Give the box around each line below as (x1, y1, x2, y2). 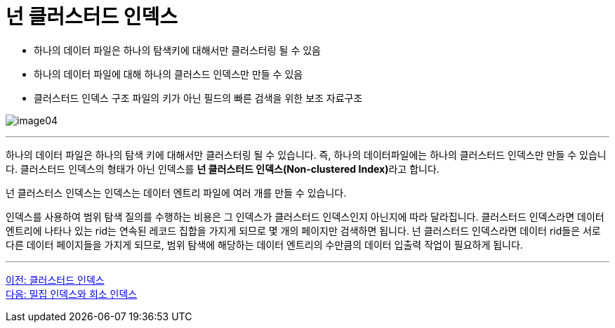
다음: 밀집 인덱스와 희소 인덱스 (6, 287, 138, 300)
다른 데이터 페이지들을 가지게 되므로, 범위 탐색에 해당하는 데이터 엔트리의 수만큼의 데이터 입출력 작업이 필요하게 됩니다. (6, 238, 523, 251)
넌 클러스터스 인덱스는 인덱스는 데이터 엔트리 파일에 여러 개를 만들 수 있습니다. (6, 186, 347, 199)
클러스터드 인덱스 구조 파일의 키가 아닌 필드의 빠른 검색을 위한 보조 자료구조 (34, 91, 363, 104)
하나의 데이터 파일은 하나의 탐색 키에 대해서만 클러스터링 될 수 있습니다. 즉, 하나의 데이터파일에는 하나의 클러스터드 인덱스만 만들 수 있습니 (6, 148, 607, 161)
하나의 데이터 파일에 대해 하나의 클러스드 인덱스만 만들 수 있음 (34, 67, 303, 80)
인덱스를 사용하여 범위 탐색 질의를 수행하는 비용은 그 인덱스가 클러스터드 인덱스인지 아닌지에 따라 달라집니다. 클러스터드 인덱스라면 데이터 (6, 210, 604, 223)
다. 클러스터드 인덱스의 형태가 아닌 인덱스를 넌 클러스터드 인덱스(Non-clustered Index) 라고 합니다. (6, 162, 439, 175)
